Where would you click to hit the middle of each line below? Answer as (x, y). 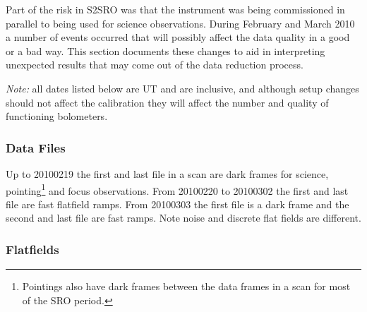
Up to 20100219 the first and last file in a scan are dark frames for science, (167, 173)
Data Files (36, 147)
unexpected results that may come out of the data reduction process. (155, 65)
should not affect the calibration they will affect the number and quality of (167, 102)
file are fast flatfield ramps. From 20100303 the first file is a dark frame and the (178, 204)
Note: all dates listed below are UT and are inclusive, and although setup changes (182, 88)
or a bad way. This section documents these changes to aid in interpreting (166, 50)
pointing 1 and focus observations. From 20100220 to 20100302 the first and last (177, 189)
